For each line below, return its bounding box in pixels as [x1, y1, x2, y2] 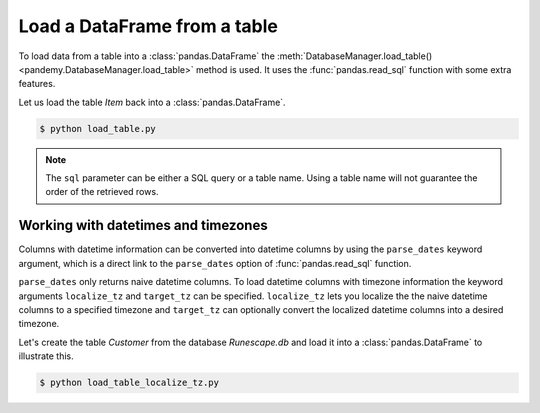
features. [18, 78, 56, 90]
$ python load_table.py [39, 123, 157, 134]
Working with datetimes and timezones [18, 217, 269, 234]
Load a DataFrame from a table [18, 15, 279, 37]
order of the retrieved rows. [45, 186, 159, 198]
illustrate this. [18, 350, 74, 362]
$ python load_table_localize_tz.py [39, 377, 220, 389]
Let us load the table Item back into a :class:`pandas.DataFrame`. [18, 96, 286, 108]
